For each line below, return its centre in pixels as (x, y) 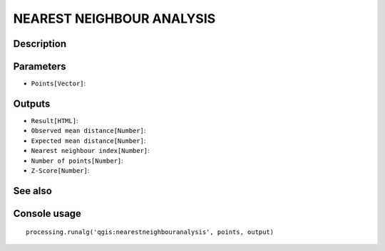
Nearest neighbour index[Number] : (90, 151)
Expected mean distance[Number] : (88, 140)
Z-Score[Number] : (60, 170)
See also (33, 191)
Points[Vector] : (58, 84)
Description (40, 44)
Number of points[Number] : (77, 161)
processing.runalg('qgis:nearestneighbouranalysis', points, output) (150, 232)
